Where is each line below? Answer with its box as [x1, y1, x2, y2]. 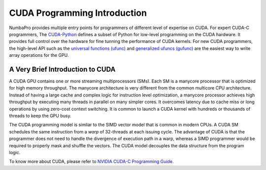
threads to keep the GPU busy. [9, 113, 71, 119]
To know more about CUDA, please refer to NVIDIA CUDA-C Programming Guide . [9, 159, 174, 165]
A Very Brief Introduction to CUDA [9, 65, 116, 74]
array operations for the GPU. [9, 52, 69, 58]
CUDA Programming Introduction [9, 7, 147, 18]
